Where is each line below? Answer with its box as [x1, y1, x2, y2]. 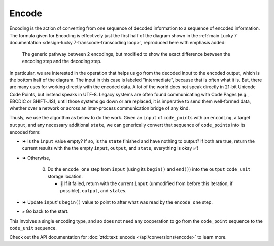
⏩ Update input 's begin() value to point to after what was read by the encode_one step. [22, 199, 213, 205]
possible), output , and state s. [60, 188, 127, 194]
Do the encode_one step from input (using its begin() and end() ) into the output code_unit [47, 166, 251, 172]
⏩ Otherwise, [22, 155, 51, 161]
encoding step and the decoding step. [22, 58, 102, 65]
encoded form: [9, 129, 41, 135]
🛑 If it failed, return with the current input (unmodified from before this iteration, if [60, 180, 233, 187]
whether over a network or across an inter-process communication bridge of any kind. [9, 105, 190, 111]
